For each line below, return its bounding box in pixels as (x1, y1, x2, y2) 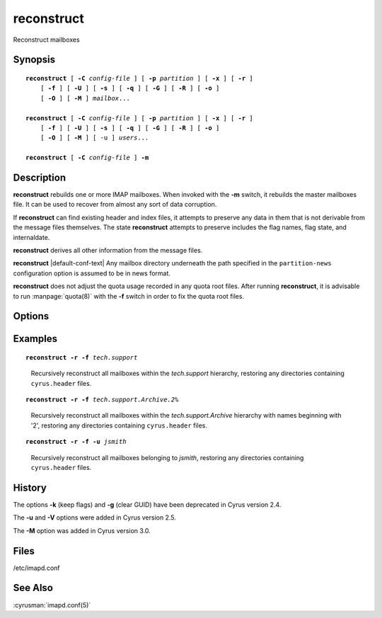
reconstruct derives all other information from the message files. (13, 246, 203, 254)
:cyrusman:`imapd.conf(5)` (13, 600, 91, 609)
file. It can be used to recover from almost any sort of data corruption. (13, 200, 217, 209)
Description (13, 171, 66, 183)
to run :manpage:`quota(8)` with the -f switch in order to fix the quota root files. (13, 292, 244, 300)
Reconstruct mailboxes (13, 35, 81, 44)
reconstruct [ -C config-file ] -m (25, 154, 149, 162)
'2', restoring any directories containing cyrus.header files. (30, 421, 208, 430)
